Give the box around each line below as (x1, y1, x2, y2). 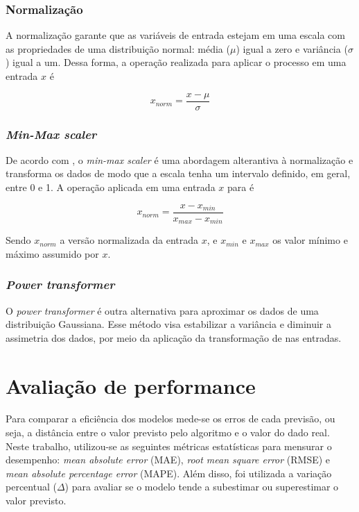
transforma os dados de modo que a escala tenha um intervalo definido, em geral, (6, 166, 351, 181)
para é (227, 180, 254, 195)
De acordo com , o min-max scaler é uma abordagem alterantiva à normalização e (6, 152, 353, 167)
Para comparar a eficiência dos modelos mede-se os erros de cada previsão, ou (6, 411, 335, 426)
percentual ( (6, 479, 57, 494)
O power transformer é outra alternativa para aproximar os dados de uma (6, 303, 319, 317)
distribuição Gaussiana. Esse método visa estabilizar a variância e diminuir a (6, 317, 331, 331)
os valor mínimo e (272, 233, 348, 247)
